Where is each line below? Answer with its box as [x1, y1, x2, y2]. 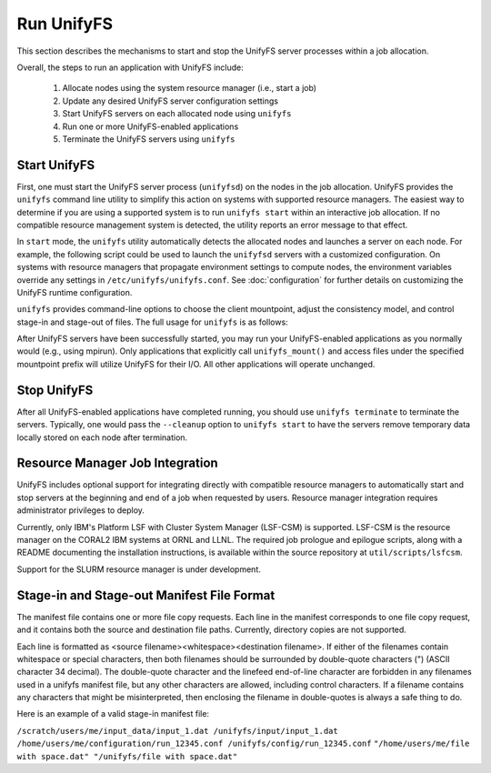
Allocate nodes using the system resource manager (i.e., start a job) [62, 83, 317, 94]
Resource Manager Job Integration [16, 456, 218, 471]
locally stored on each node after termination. [16, 432, 188, 443]
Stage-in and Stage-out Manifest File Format [16, 587, 276, 603]
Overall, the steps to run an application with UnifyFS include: [16, 62, 245, 73]
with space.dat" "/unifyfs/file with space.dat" [16, 751, 238, 761]
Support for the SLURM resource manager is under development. [16, 564, 261, 575]
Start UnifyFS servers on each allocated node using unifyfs [62, 108, 292, 119]
